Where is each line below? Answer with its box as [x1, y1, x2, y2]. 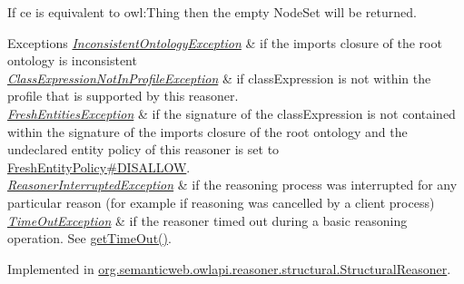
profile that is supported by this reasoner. [7, 86, 239, 105]
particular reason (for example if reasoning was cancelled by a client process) [7, 192, 435, 211]
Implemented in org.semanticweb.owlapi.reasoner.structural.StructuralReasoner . [7, 259, 451, 278]
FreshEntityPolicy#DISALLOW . [7, 157, 191, 176]
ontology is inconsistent [7, 51, 137, 70]
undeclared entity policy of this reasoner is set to [7, 140, 280, 159]
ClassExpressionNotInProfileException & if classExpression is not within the [7, 68, 431, 87]
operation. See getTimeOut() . [7, 229, 172, 248]
